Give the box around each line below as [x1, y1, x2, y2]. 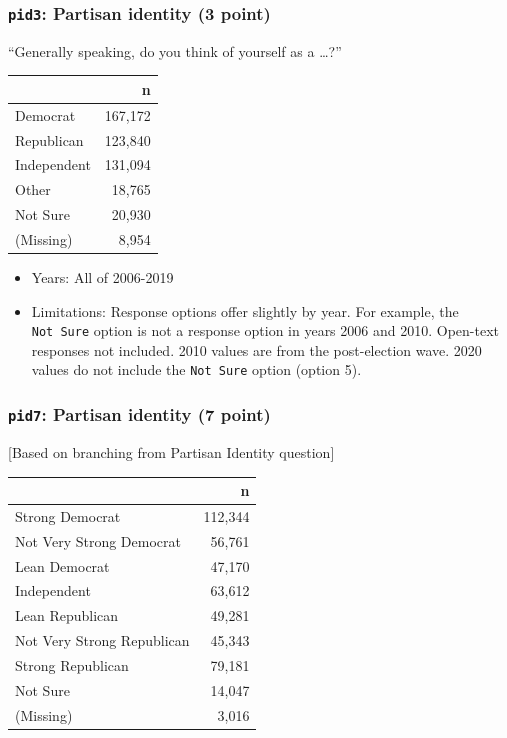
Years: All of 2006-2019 [31, 267, 174, 288]
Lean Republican [15, 605, 119, 626]
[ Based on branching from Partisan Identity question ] [8, 441, 335, 462]
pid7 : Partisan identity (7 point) [8, 402, 271, 427]
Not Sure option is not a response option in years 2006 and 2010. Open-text [31, 320, 499, 341]
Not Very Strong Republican [15, 630, 190, 651]
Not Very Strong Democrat [15, 530, 181, 551]
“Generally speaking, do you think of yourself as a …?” [8, 40, 342, 61]
